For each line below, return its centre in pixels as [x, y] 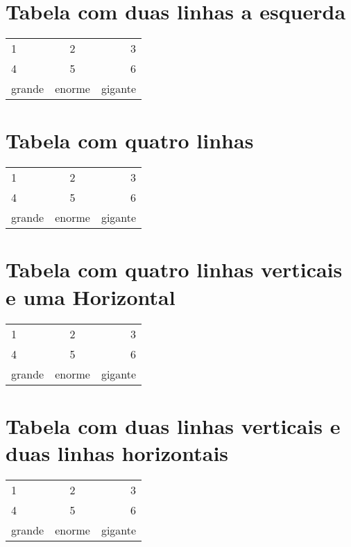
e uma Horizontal [91, 296]
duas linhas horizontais [117, 452]
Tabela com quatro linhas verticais [174, 269]
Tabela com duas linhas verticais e [173, 425]
